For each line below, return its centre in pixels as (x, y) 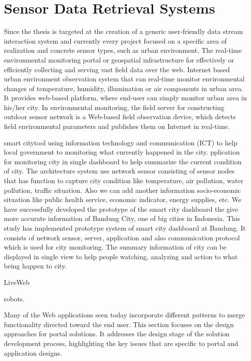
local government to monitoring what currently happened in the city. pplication (122, 152)
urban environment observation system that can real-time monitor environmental (124, 79)
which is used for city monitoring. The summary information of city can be (115, 247)
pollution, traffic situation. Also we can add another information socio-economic (123, 190)
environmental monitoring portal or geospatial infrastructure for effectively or (119, 59)
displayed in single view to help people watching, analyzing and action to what (121, 256)
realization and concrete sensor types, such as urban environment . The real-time (123, 50)
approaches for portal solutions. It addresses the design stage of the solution (117, 334)
